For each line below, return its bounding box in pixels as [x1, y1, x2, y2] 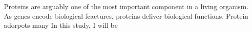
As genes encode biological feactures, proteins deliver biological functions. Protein [4, 11, 249, 21]
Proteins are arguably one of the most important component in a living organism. [4, 1, 249, 11]
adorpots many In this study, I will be [4, 20, 118, 30]
